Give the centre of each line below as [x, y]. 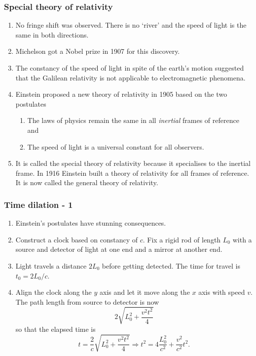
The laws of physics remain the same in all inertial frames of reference [133, 120]
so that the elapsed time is [55, 329]
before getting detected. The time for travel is [171, 265]
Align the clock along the [54, 292]
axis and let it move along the [145, 292]
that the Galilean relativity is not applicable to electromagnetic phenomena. [130, 77]
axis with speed [222, 292]
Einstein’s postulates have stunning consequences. [91, 223]
